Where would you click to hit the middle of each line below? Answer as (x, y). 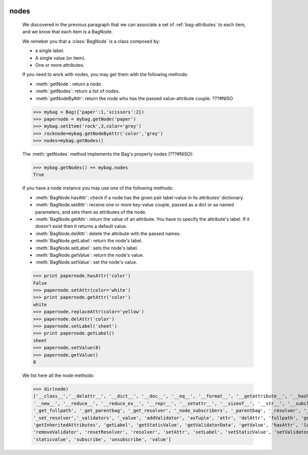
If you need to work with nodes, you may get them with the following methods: (105, 74)
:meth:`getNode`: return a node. (69, 84)
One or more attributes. (60, 65)
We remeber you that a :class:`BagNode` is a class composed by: (91, 41)
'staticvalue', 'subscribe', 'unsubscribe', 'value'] (102, 439)
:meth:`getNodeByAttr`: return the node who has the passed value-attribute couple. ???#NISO (134, 98)
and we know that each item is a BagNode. (68, 32)
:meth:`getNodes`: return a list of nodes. (78, 91)
